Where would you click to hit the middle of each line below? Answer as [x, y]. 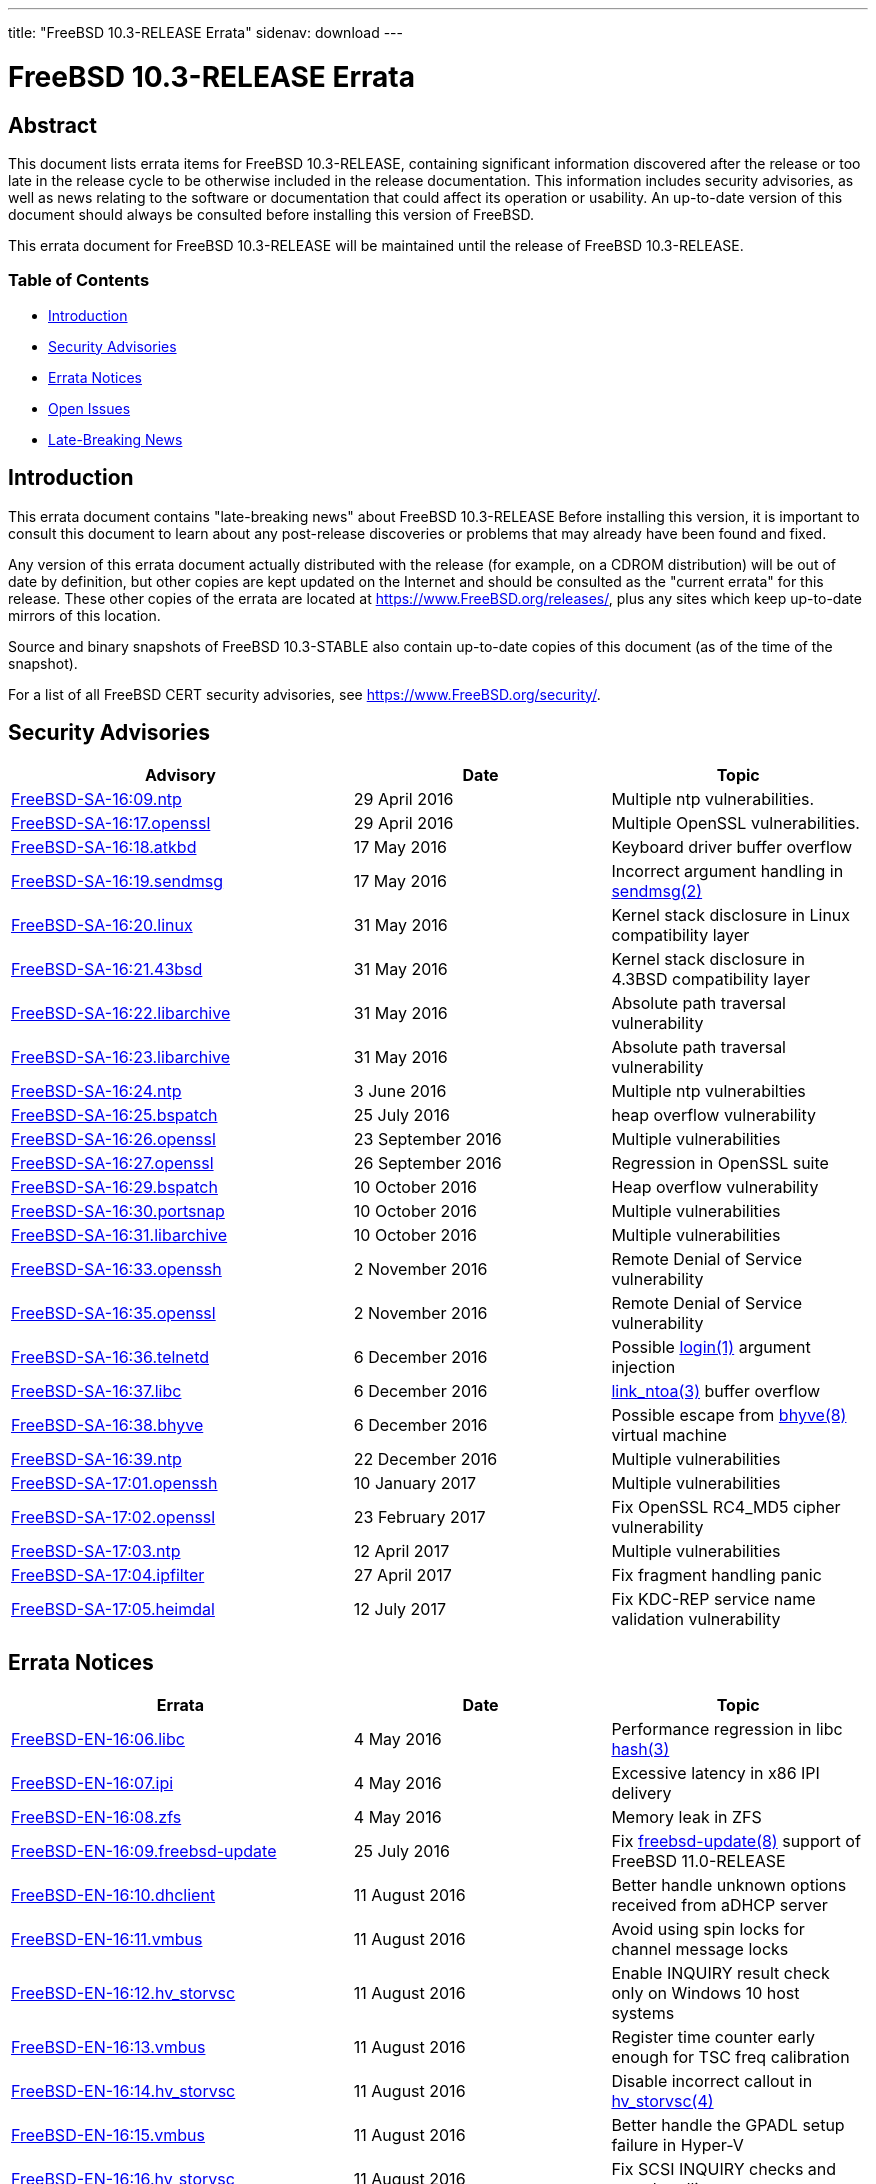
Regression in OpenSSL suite [720, 1163]
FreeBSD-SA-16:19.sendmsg [117, 881]
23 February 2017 [419, 1517]
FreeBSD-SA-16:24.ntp [96, 1091]
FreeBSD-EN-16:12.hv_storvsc [123, 1993]
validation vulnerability [696, 1619]
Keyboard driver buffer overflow [732, 847]
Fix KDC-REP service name [713, 1599]
